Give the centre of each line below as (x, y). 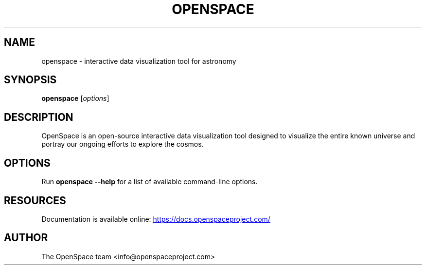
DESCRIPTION (39, 117)
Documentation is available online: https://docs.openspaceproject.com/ (156, 219)
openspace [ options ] (75, 98)
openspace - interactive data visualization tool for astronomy (139, 61)
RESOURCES (35, 200)
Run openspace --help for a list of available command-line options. (150, 182)
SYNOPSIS (30, 80)
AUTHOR (26, 238)
